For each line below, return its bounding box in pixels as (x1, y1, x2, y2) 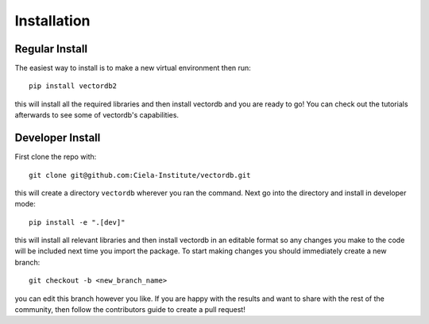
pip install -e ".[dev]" (29, 218, 126, 226)
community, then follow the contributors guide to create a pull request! (14, 305, 245, 314)
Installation (14, 12, 91, 29)
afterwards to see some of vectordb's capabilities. (14, 110, 179, 120)
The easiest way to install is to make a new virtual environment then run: (14, 64, 252, 73)
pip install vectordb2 (29, 82, 118, 91)
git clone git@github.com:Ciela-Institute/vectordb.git (29, 171, 251, 179)
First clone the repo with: (14, 152, 97, 162)
